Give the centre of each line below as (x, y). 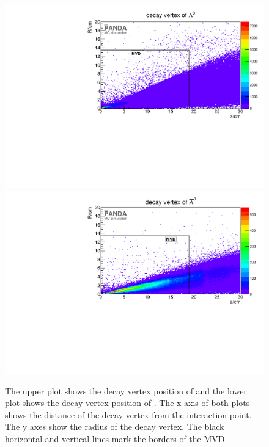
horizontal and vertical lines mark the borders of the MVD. (116, 438)
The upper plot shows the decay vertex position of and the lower (126, 391)
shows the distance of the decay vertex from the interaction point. (128, 414)
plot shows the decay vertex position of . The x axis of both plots (127, 403)
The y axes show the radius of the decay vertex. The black (115, 427)
